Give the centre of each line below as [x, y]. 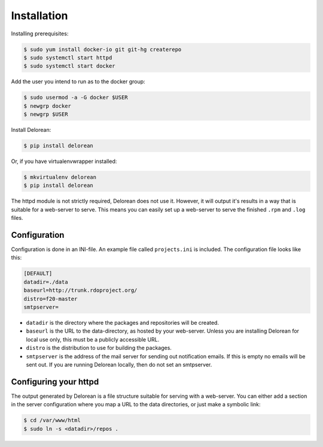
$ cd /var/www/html [52, 420]
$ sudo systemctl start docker [70, 66]
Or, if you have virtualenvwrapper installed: [64, 161]
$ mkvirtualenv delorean [60, 177]
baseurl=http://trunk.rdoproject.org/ [80, 290]
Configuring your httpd [55, 381]
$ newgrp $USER [46, 114]
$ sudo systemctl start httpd [68, 58]
